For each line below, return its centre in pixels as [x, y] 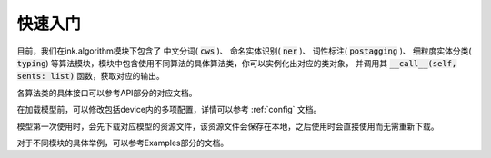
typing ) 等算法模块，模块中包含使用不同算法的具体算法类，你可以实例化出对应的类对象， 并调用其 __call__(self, [237, 63]
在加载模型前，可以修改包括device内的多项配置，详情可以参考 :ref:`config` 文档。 [169, 110]
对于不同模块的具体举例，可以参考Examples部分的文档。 [123, 143]
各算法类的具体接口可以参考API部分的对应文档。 [107, 93]
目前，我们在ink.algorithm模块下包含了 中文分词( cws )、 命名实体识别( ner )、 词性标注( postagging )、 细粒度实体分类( [244, 51]
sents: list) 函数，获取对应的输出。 [91, 76]
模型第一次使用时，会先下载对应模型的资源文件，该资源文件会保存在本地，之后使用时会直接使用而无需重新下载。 [228, 126]
